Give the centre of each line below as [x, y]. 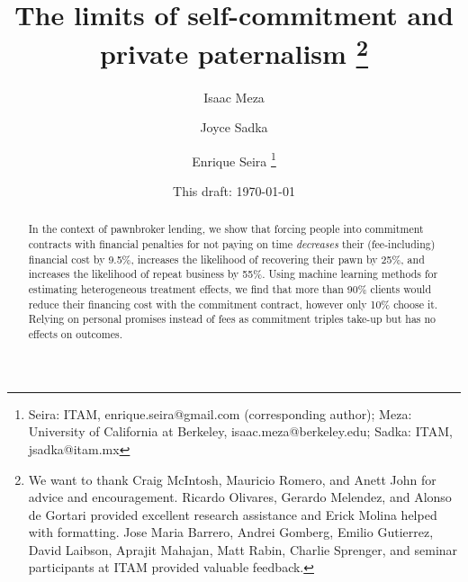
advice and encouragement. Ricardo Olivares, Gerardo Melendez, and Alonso [240, 497]
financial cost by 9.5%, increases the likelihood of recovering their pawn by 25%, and [226, 259]
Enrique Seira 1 [234, 159]
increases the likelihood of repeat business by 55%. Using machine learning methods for [233, 274]
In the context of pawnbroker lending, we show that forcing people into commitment [226, 229]
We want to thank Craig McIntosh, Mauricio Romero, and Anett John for [232, 479]
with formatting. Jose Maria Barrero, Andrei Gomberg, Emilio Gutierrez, [231, 532]
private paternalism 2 [234, 52]
